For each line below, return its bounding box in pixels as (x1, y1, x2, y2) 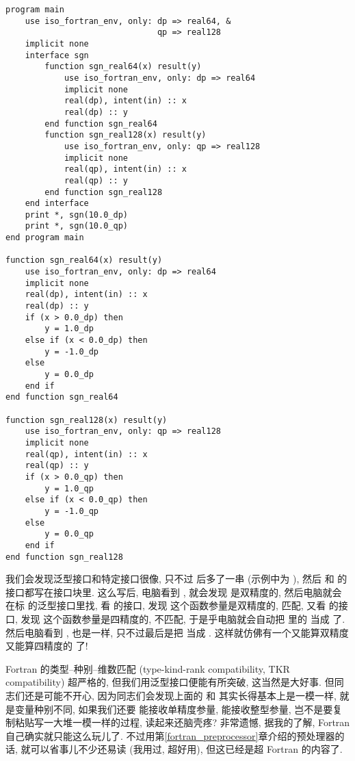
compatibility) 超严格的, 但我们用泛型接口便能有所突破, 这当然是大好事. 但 (5, 675, 334, 689)
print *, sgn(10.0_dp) (25, 209, 128, 220)
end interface (25, 198, 89, 209)
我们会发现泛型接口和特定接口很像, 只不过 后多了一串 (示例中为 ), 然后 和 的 (5, 571, 347, 586)
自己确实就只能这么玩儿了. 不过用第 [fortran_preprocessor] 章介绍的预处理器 (5, 728, 335, 743)
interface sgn (25, 50, 89, 60)
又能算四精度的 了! (5, 639, 88, 653)
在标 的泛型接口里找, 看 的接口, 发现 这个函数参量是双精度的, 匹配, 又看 (5, 598, 326, 612)
